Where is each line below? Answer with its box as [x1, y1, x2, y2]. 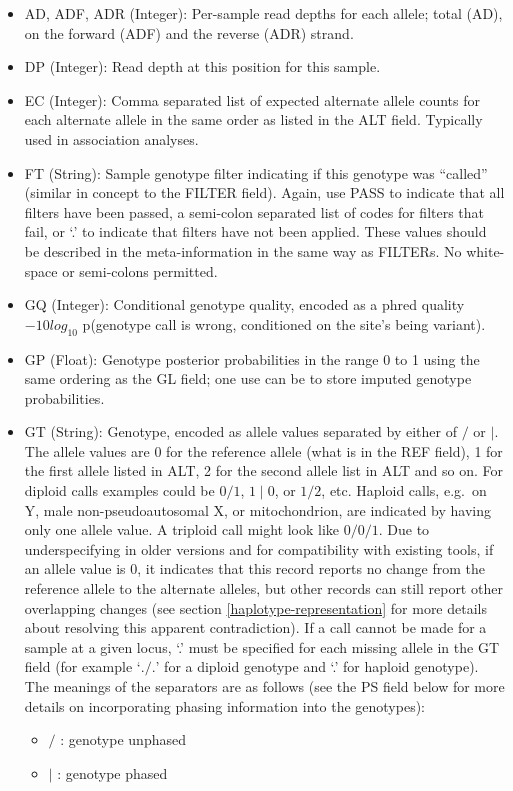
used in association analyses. [24, 128, 199, 149]
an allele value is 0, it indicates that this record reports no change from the [24, 558, 485, 579]
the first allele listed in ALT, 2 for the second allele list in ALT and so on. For [24, 460, 504, 481]
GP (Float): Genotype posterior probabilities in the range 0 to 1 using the [24, 348, 480, 369]
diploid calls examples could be [24, 480, 215, 501]
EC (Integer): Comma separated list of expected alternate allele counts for [24, 89, 480, 110]
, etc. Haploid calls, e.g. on [321, 480, 487, 501]
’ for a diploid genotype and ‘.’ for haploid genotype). [155, 656, 479, 677]
